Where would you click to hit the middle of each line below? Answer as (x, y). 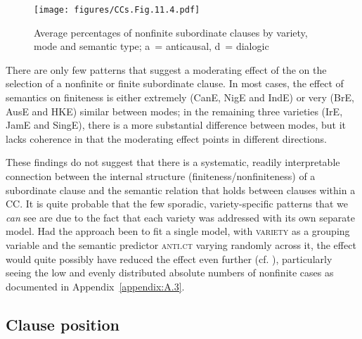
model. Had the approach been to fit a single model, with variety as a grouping (178, 231)
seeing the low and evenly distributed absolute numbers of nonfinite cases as (170, 273)
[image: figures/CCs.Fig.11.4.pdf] (117, 10)
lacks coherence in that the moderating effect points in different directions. (166, 138)
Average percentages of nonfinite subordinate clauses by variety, (171, 32)
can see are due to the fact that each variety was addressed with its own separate (180, 217)
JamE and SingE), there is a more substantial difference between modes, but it (176, 125)
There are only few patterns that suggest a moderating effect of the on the (166, 69)
